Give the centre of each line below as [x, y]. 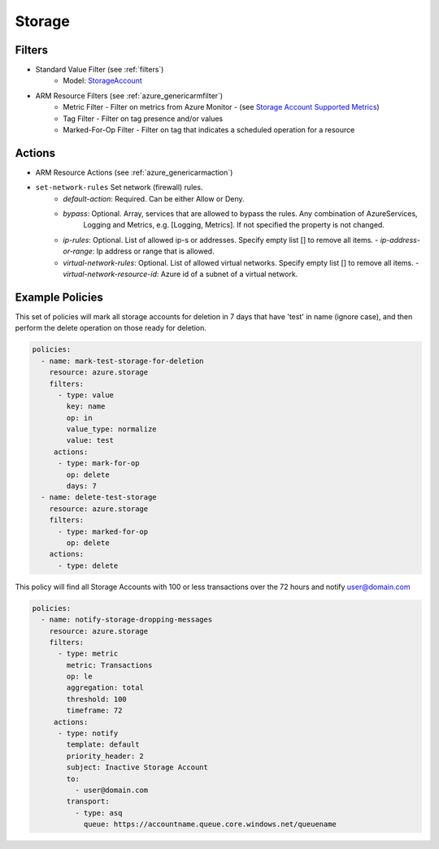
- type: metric [88, 654]
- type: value [86, 395]
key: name [86, 407]
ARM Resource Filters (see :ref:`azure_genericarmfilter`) [129, 95]
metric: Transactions [109, 665]
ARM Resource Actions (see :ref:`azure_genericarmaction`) [134, 172]
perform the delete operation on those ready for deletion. [111, 328]
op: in [79, 418]
